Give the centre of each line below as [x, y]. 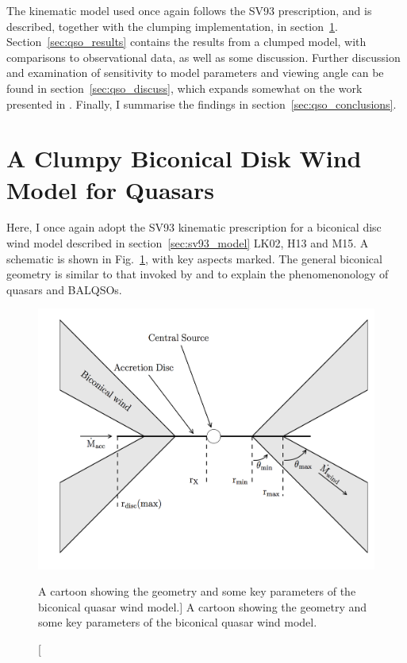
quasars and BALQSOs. [64, 289]
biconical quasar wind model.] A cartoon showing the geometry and [203, 606]
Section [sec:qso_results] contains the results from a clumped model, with [186, 42]
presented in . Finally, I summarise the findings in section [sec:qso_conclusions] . [202, 103]
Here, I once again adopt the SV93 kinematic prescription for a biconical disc [194, 227]
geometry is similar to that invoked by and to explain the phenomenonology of [198, 274]
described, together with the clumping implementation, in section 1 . [172, 26]
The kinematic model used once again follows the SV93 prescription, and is [189, 10]
